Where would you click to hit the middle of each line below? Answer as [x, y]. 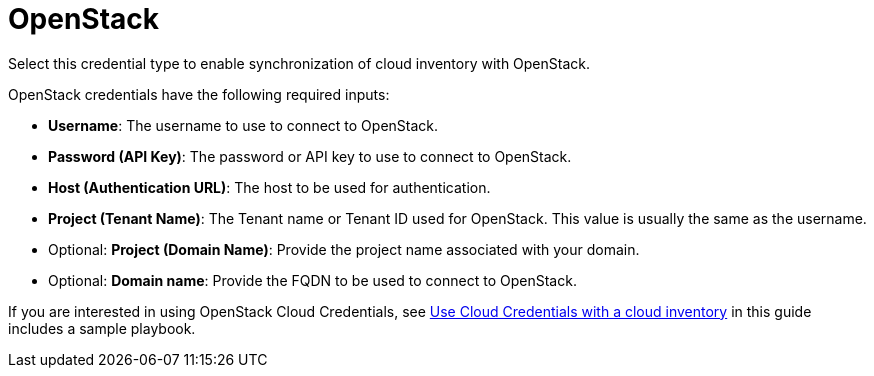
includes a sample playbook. [102, 328]
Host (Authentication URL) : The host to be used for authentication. [269, 187]
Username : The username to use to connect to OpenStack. [243, 125]
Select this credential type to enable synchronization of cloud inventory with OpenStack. [299, 63]
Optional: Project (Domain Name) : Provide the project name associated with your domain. [344, 249]
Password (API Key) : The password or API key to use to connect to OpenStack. [310, 156]
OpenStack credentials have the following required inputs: [199, 94]
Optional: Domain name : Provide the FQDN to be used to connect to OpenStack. [312, 280]
